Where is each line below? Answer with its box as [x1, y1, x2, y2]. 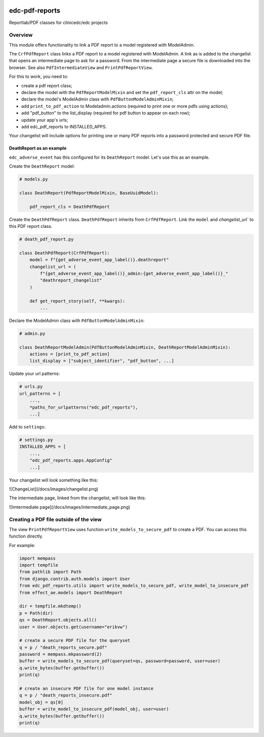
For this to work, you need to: [9, 74, 68, 79]
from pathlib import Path [19, 569, 82, 575]
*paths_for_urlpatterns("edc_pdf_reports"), [29, 404, 138, 410]
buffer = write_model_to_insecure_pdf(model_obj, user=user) [19, 706, 169, 712]
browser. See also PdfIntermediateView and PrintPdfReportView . [9, 64, 153, 71]
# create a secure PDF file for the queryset [19, 638, 131, 643]
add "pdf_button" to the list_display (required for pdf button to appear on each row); [21, 110, 191, 116]
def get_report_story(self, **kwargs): [29, 298, 126, 304]
